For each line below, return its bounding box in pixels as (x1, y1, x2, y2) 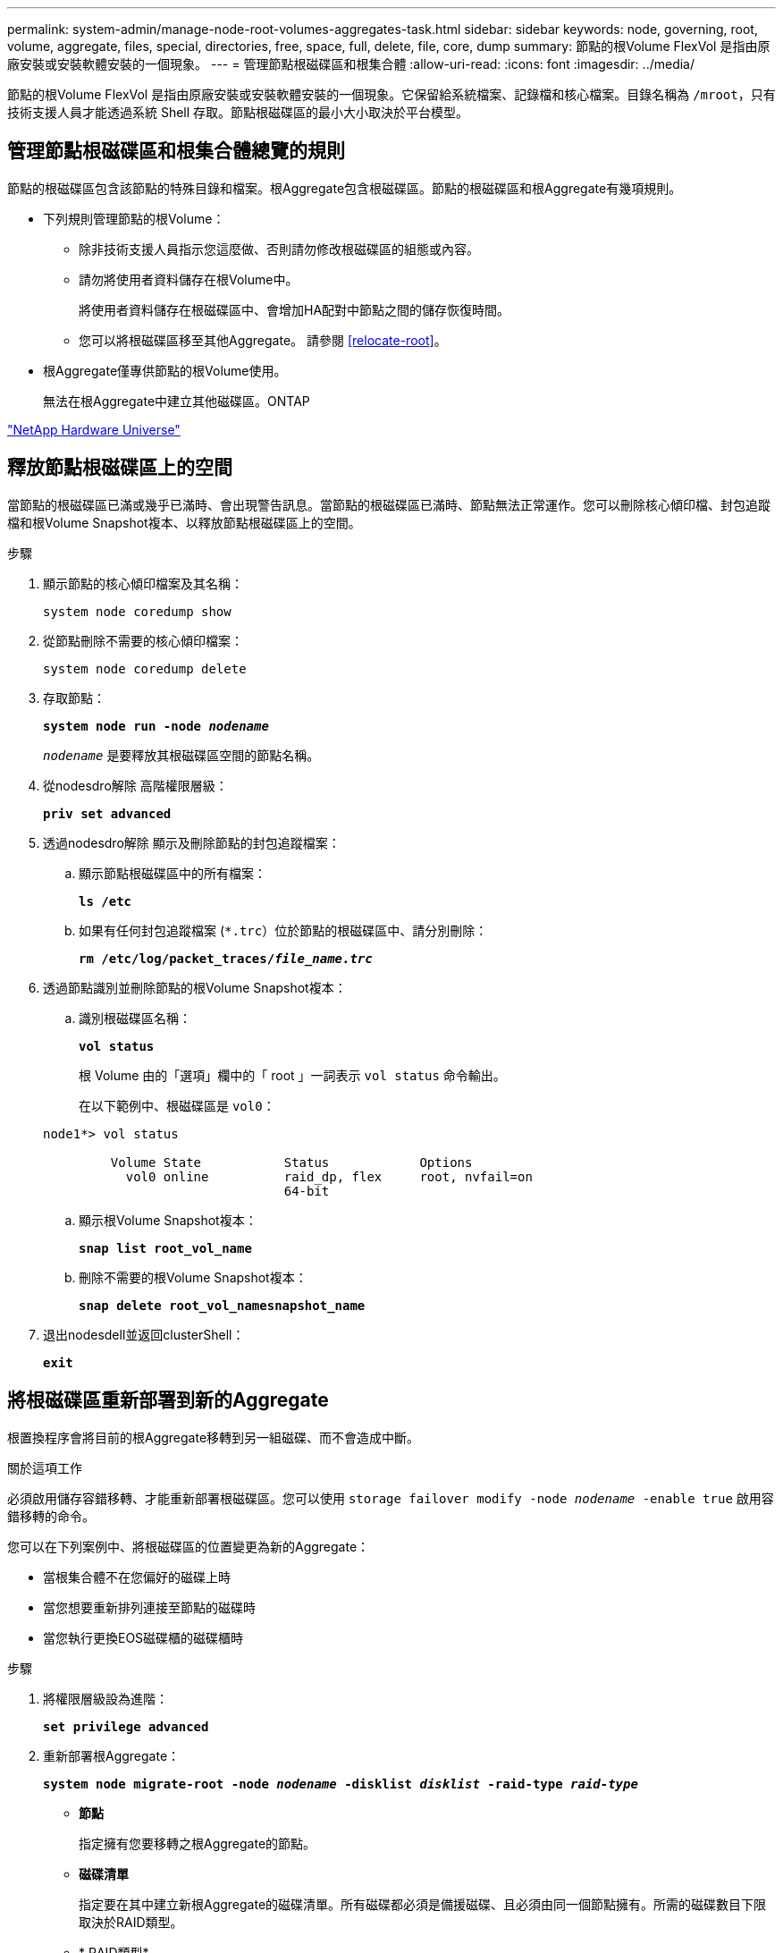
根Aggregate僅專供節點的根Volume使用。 (43, 362, 287, 378)
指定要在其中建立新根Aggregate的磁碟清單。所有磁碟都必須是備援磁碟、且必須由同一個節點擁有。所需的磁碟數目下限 (79, 1896, 767, 1912)
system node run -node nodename (43, 718, 269, 733)
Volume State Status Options (110, 1154, 473, 1170)
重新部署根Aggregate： (43, 1747, 181, 1763)
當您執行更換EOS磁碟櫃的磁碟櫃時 (43, 1629, 244, 1645)
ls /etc (79, 893, 132, 909)
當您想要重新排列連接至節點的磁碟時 (43, 1599, 256, 1615)
